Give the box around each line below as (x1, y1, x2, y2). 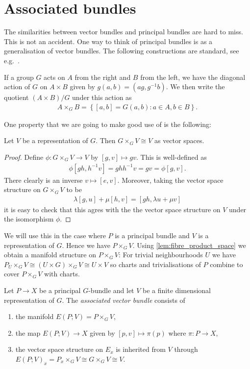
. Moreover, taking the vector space (117, 174, 224, 185)
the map (15, 327, 41, 338)
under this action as (72, 92, 132, 102)
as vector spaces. (154, 135, 204, 146)
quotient (4, 92, 29, 102)
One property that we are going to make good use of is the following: (4, 119, 211, 129)
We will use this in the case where (4, 230, 106, 240)
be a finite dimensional (143, 285, 211, 295)
